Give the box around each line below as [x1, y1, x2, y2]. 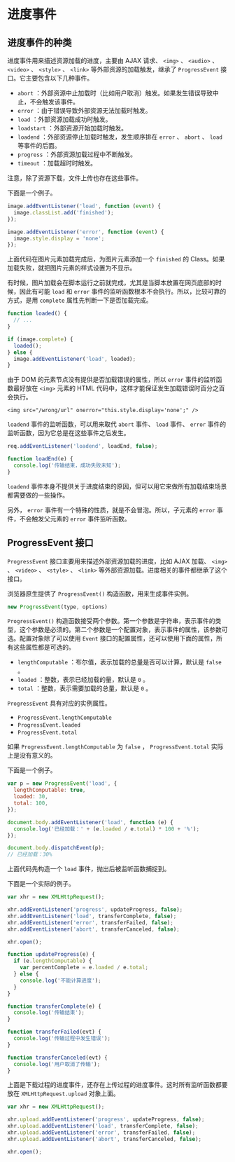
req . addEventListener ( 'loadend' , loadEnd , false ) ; [7, 443, 158, 450]
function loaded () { [7, 310, 68, 317]
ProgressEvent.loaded [17, 722, 80, 729]
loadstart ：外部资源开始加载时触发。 [17, 124, 128, 132]
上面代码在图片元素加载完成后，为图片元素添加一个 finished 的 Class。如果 [7, 255, 225, 264]
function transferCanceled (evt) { [7, 1054, 108, 1061]
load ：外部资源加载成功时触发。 [17, 115, 112, 123]
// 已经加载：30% [7, 851, 52, 859]
